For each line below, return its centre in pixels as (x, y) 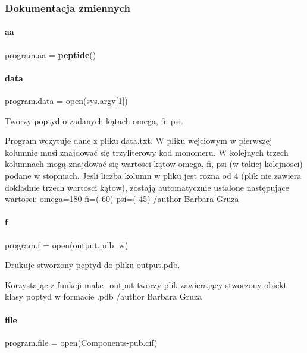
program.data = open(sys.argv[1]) (66, 101)
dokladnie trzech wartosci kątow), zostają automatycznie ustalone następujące (147, 187)
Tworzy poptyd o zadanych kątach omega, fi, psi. (94, 120)
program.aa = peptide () (51, 54)
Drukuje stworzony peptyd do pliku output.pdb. (93, 265)
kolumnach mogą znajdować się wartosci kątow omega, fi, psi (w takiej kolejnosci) (154, 164)
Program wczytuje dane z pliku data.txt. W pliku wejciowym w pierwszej (139, 141)
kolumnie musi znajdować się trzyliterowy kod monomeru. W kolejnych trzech (147, 152)
